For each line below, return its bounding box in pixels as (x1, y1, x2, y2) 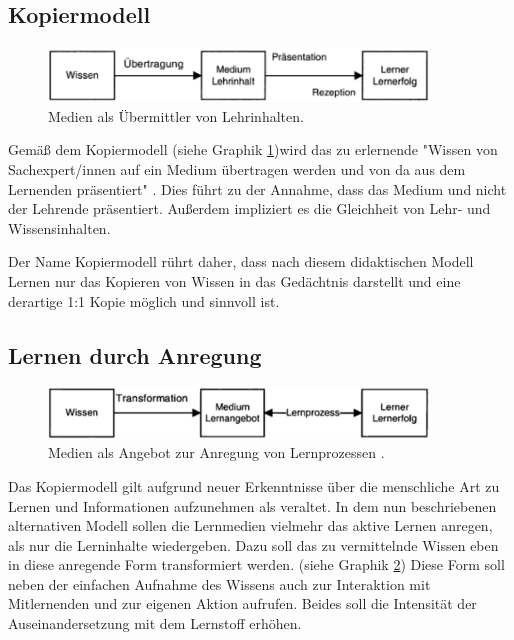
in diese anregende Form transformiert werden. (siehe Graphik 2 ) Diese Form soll (8, 554, 505, 575)
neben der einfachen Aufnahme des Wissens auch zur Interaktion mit (8, 573, 431, 594)
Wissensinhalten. (8, 217, 111, 238)
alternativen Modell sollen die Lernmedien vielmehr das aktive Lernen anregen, (8, 515, 493, 536)
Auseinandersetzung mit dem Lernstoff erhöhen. (8, 613, 302, 634)
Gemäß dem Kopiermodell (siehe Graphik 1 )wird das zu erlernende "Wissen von (8, 139, 498, 160)
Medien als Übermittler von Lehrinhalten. (48, 105, 304, 126)
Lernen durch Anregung (8, 339, 262, 370)
